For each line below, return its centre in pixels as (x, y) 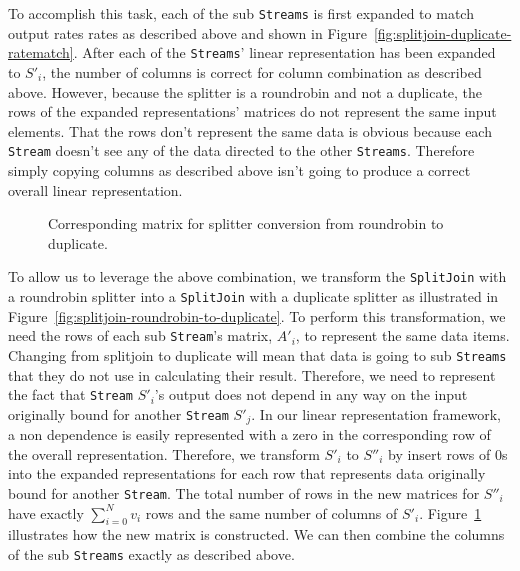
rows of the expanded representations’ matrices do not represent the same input (252, 111)
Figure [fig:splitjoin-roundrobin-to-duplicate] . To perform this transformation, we (257, 315)
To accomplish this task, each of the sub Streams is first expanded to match (241, 13)
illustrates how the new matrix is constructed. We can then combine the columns (256, 534)
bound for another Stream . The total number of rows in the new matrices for (244, 493)
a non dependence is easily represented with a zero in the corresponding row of (249, 434)
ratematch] (41, 52)
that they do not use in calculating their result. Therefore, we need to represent (252, 374)
